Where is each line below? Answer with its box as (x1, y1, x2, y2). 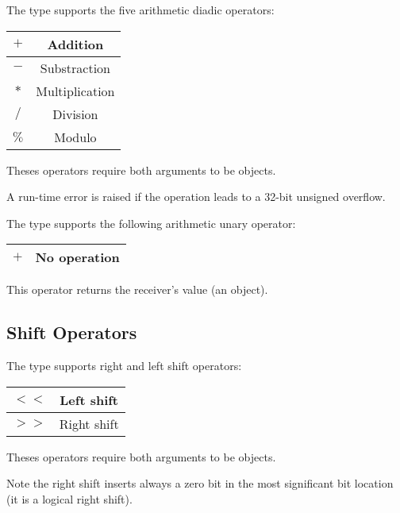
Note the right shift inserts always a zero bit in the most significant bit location (6, 475, 394, 492)
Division (52, 104, 98, 123)
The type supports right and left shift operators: (6, 357, 242, 374)
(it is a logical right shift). (6, 490, 133, 507)
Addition (47, 34, 104, 53)
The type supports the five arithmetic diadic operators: (6, 2, 275, 17)
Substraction (40, 58, 110, 77)
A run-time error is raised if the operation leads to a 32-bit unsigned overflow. (6, 188, 386, 205)
